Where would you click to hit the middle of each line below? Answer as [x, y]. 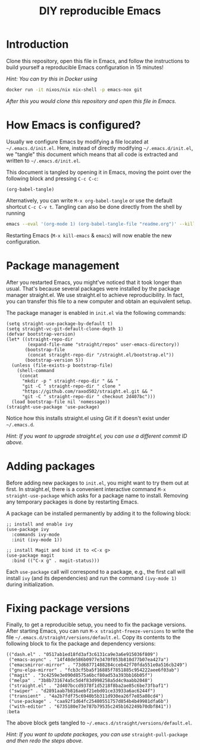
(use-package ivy [28, 529]
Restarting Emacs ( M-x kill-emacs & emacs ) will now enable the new [89, 235]
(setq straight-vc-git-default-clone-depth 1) [65, 329]
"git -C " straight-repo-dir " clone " [71, 386]
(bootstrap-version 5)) [54, 360]
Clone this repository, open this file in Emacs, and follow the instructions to [98, 61]
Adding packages [51, 466]
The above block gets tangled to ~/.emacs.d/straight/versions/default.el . [99, 723]
